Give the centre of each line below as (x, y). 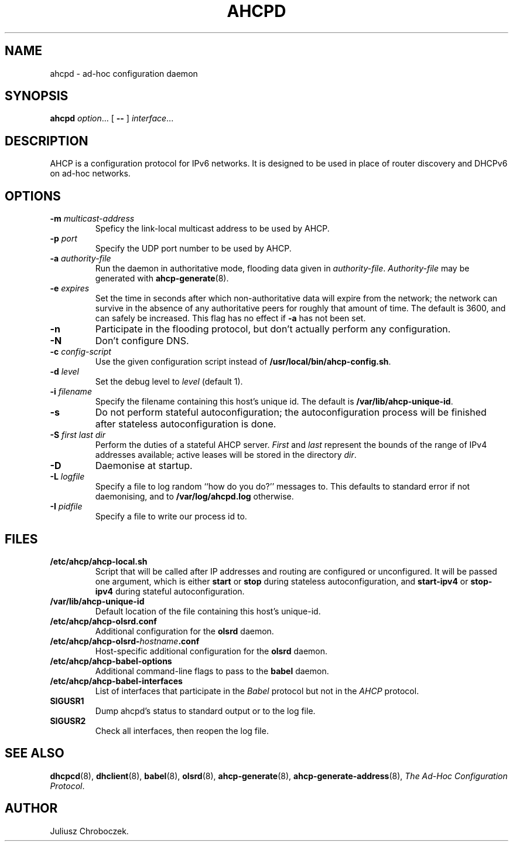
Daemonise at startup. (144, 466)
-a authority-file (81, 259)
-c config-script (81, 352)
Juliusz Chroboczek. (89, 831)
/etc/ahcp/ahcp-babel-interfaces (116, 681)
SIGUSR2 (68, 721)
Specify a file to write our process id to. (171, 517)
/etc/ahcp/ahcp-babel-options (111, 661)
